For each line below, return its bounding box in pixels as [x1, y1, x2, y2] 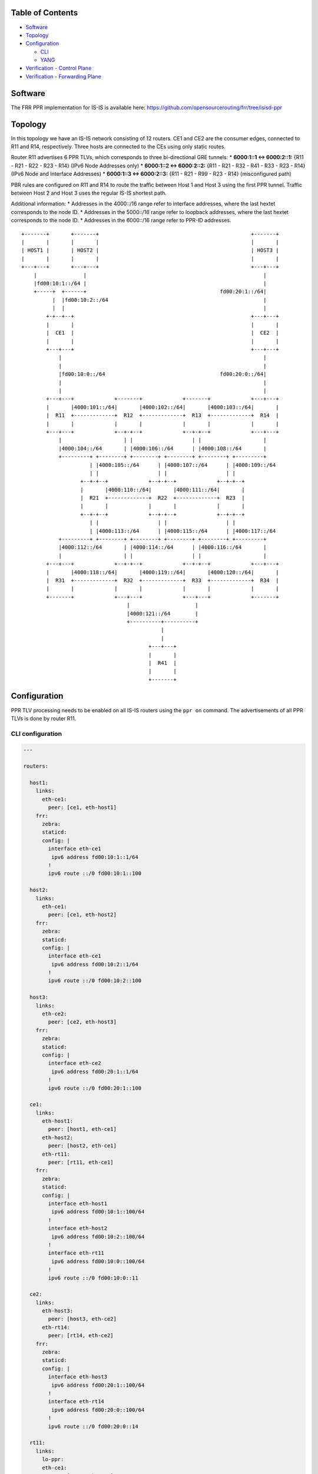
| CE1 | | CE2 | [46, 330, 279, 336]
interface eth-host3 [48, 1374, 108, 1380]
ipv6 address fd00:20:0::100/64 [51, 1406, 145, 1413]
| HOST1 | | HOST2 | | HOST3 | [21, 247, 279, 254]
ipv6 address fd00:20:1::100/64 [51, 1381, 145, 1389]
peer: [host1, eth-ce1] [48, 1126, 117, 1133]
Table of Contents [11, 8, 78, 18]
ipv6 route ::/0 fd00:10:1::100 [48, 870, 141, 877]
